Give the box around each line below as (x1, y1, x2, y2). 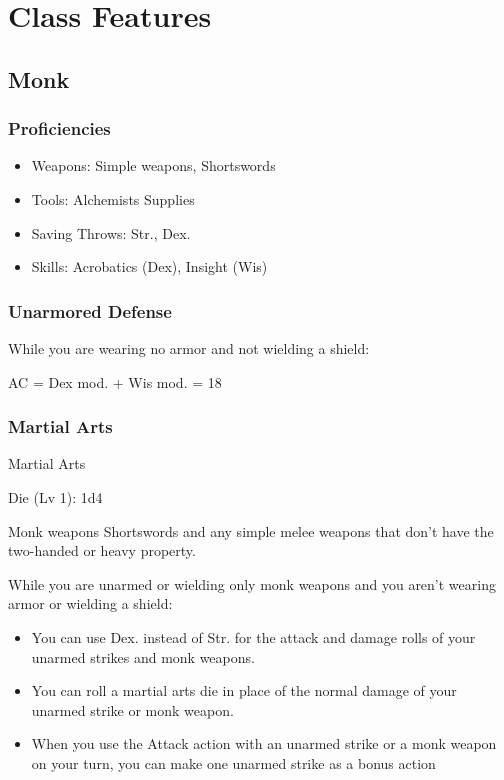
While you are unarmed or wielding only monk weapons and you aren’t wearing (8, 573, 496, 594)
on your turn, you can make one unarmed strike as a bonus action (31, 752, 436, 773)
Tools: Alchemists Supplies (31, 188, 195, 209)
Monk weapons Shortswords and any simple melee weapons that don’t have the (8, 520, 494, 541)
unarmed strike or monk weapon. (31, 699, 234, 720)
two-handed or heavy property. (8, 540, 196, 561)
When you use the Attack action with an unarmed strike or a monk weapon (31, 733, 497, 754)
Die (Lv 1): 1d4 (8, 486, 103, 507)
